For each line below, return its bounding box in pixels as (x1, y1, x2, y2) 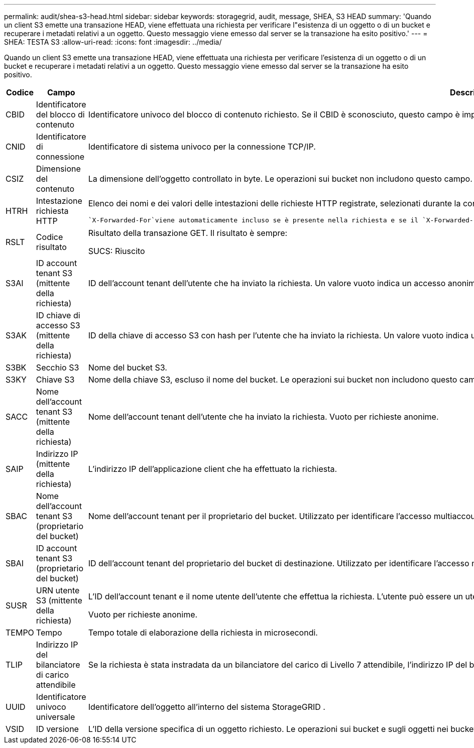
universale (36, 712, 75, 722)
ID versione (36, 724, 79, 734)
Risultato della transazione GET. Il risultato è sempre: (88, 228, 288, 238)
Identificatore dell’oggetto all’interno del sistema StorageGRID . (88, 702, 325, 712)
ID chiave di (36, 310, 80, 320)
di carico (36, 670, 69, 680)
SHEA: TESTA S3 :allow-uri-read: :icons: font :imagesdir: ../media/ (4, 38, 222, 46)
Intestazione (36, 196, 82, 206)
